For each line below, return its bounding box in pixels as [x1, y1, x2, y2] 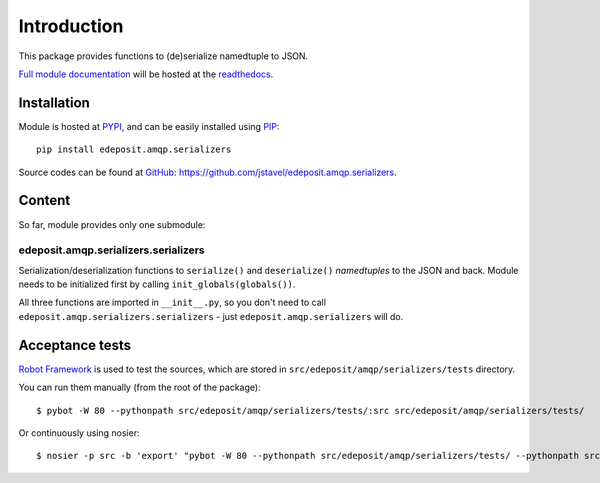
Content [18, 192, 71, 209]
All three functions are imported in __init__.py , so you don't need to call [18, 296, 327, 309]
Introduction [18, 15, 124, 37]
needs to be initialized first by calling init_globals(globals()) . [18, 278, 296, 290]
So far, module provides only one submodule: [18, 218, 206, 230]
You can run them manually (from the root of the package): [18, 381, 261, 394]
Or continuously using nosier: [18, 426, 140, 439]
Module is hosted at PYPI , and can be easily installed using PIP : [18, 120, 280, 132]
